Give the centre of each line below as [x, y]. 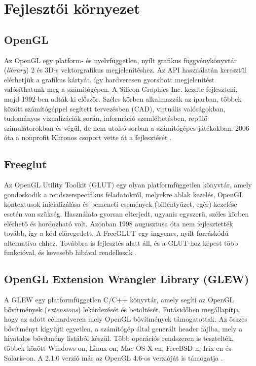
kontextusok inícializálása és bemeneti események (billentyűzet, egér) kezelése [121, 204]
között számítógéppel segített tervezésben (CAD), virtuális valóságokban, [115, 108]
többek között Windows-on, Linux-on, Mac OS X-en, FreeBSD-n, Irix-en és [118, 348]
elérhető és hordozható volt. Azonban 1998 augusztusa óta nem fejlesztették [119, 223]
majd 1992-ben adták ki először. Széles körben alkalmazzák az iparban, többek [123, 98]
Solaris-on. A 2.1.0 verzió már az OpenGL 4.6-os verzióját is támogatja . [113, 357]
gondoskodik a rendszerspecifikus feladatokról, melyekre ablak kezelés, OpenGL [124, 194]
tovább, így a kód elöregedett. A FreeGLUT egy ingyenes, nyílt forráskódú [116, 233]
